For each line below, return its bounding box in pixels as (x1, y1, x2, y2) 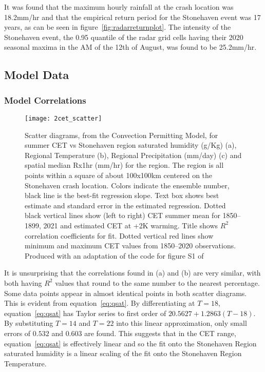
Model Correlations (4, 93, 86, 106)
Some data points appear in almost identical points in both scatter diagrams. (4, 287, 247, 298)
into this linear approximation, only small (116, 318, 247, 328)
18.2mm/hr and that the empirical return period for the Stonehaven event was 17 (4, 11, 261, 22)
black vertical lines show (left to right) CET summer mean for (25, 210, 220, 221)
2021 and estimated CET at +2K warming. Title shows (43, 220, 218, 230)
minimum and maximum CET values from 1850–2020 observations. (25, 240, 236, 251)
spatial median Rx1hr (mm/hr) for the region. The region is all (25, 160, 224, 170)
